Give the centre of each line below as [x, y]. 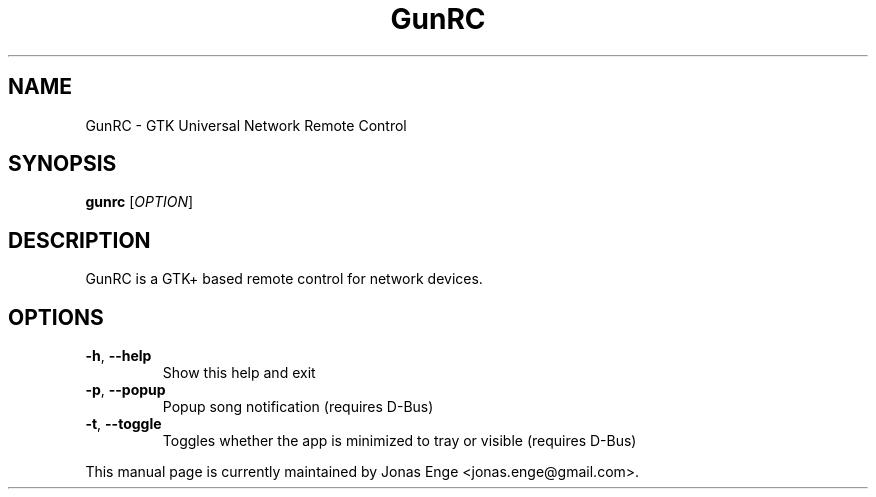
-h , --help [118, 356]
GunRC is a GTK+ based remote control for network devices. [284, 279]
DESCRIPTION [79, 240]
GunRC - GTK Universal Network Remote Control [246, 125]
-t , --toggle [123, 424]
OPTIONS [56, 317]
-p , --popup [125, 390]
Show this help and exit [239, 373]
